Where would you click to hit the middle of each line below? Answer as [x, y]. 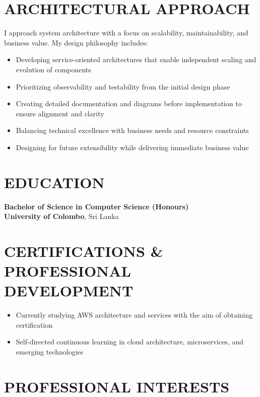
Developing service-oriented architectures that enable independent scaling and [136, 59]
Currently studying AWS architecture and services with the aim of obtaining [134, 315]
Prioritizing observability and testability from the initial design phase [123, 86]
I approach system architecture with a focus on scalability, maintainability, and [126, 33]
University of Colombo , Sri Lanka [61, 216]
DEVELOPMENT [69, 291]
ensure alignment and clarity [60, 113]
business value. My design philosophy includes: [76, 42]
